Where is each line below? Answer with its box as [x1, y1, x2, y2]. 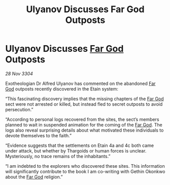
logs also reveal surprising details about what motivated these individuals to [5, 127, 164, 133]
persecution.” [5, 106, 33, 112]
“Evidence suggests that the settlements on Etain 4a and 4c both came [5, 142, 154, 148]
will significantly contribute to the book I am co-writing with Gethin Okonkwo [5, 168, 165, 174]
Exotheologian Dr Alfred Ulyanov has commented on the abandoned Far [5, 80, 156, 86]
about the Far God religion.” [5, 174, 63, 180]
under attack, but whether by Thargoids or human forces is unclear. [5, 147, 147, 153]
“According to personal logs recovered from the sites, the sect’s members [5, 116, 159, 122]
